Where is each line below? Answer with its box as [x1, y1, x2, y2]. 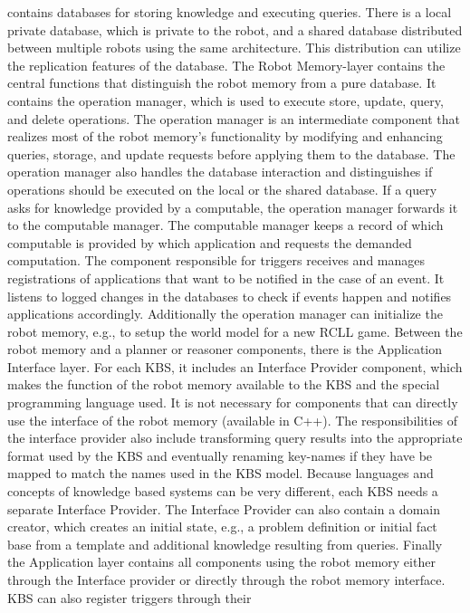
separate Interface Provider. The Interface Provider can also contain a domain [7, 499, 440, 518]
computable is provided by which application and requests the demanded [7, 233, 412, 252]
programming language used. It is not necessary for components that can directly [7, 393, 458, 412]
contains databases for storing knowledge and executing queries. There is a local [7, 3, 452, 21]
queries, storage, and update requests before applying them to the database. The [7, 144, 456, 163]
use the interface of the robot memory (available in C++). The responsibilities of [7, 410, 458, 429]
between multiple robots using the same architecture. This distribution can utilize [7, 38, 461, 57]
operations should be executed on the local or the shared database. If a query [7, 179, 437, 198]
